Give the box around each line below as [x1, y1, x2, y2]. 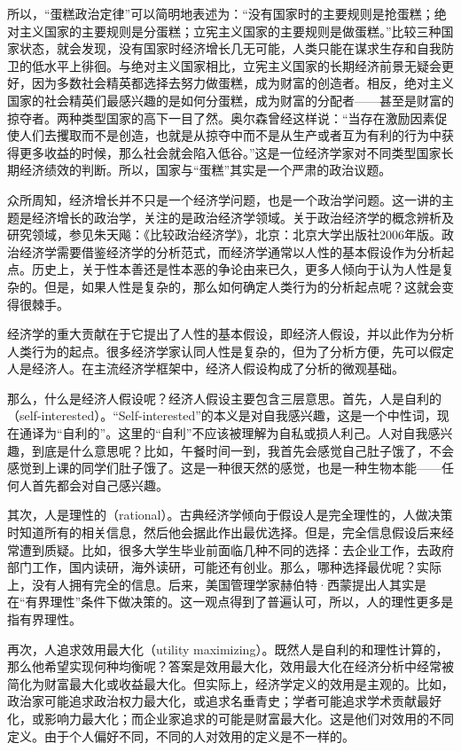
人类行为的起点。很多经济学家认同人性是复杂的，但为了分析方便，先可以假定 [7, 341, 454, 360]
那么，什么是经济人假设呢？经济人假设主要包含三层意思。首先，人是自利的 [7, 388, 441, 407]
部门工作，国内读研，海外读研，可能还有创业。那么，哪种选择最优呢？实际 [7, 558, 441, 576]
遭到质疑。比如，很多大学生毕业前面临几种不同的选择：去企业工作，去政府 [19, 540, 454, 559]
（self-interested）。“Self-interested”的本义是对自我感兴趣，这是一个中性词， [7, 406, 437, 425]
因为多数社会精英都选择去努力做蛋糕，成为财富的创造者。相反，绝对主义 [31, 74, 454, 92]
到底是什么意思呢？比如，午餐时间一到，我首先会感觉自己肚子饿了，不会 [31, 441, 454, 459]
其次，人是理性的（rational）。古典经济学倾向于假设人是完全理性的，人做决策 [7, 505, 453, 524]
